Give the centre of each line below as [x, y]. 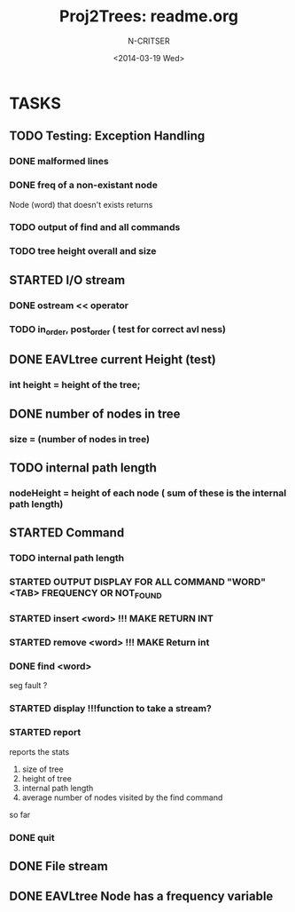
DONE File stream [58, 866]
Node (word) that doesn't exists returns [81, 204]
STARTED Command [67, 533]
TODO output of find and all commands [95, 227]
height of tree [47, 778]
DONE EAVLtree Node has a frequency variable [141, 896]
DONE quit [32, 837]
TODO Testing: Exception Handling [107, 136]
